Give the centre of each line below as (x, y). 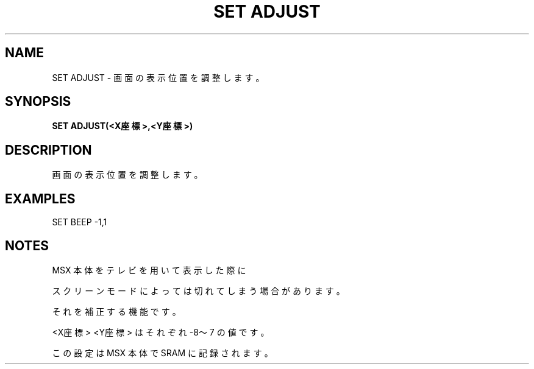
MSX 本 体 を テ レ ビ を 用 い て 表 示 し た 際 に (149, 270)
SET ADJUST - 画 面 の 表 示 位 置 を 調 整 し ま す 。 (158, 77)
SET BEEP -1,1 (80, 222)
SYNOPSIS (38, 102)
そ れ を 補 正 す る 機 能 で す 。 (116, 311)
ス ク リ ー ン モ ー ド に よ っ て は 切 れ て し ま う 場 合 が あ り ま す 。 (198, 290)
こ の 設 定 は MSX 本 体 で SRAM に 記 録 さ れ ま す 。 (162, 353)
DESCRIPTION (48, 150)
